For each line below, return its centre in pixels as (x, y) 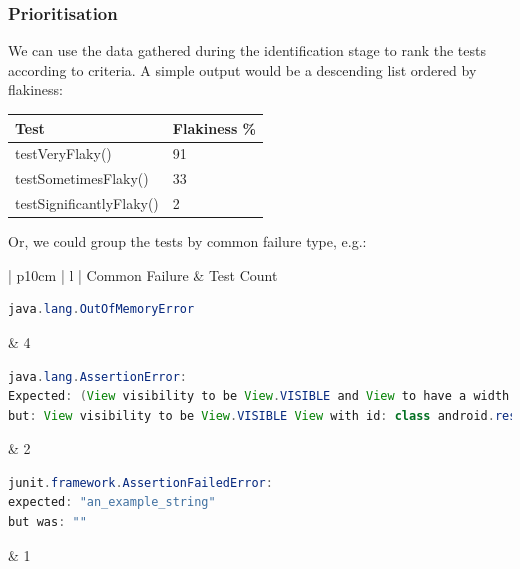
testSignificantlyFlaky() (87, 203)
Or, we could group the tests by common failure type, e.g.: (187, 241)
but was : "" (47, 522)
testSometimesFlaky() (82, 178)
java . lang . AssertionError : (98, 376)
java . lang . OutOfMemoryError (101, 309)
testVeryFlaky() (63, 153)
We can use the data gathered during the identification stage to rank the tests (247, 50)
